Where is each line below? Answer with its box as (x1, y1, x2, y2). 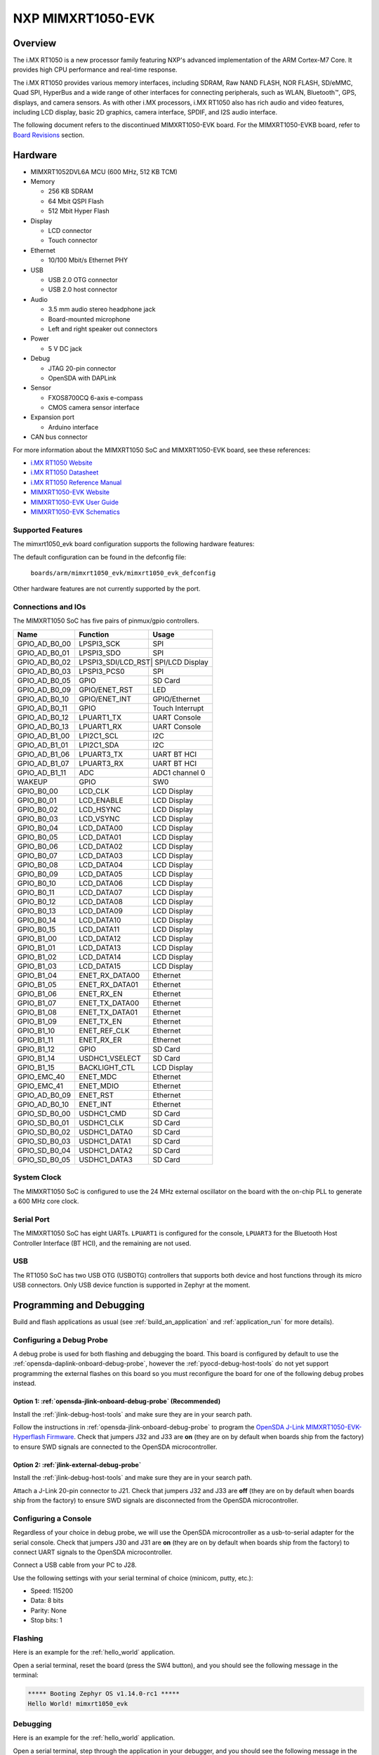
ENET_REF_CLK (78, 1026, 130, 1035)
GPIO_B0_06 (17, 841, 59, 851)
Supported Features (13, 525, 84, 535)
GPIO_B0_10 (17, 878, 56, 888)
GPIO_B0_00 (17, 786, 59, 796)
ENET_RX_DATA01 (78, 979, 138, 989)
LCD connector (48, 227, 92, 235)
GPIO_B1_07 (17, 998, 57, 1007)
